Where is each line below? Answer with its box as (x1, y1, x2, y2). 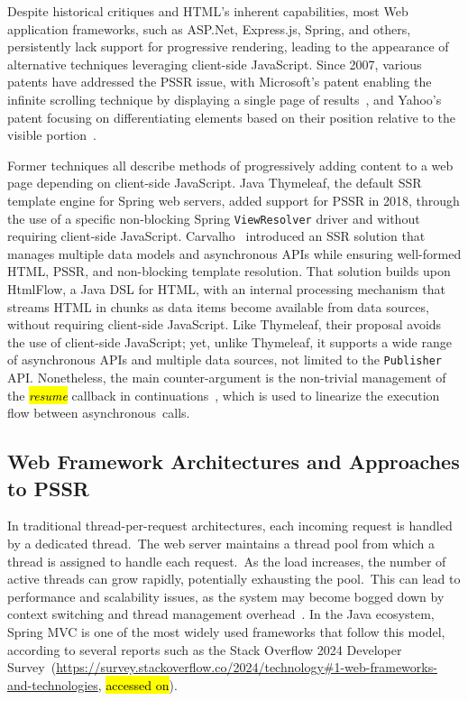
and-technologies (7, 675, 98, 694)
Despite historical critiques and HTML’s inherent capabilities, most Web (7, 2, 408, 20)
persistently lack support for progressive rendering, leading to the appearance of (7, 37, 449, 56)
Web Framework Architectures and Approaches (7, 447, 460, 475)
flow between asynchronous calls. (7, 403, 190, 422)
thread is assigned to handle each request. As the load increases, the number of (7, 551, 446, 570)
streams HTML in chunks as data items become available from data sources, (7, 297, 429, 316)
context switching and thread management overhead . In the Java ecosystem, (7, 604, 435, 623)
